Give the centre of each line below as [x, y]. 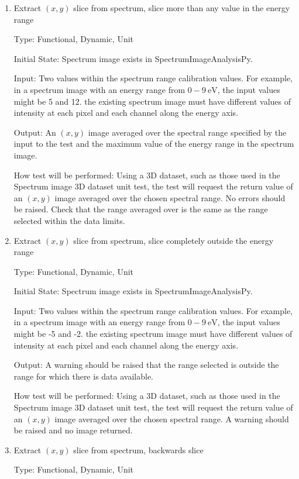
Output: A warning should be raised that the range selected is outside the [146, 365]
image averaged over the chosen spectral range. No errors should [170, 197]
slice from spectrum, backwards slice [138, 449]
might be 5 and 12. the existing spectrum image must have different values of [152, 101]
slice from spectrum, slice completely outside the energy [173, 240]
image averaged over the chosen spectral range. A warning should [172, 418]
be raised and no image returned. [73, 430]
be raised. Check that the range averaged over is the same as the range [141, 209]
